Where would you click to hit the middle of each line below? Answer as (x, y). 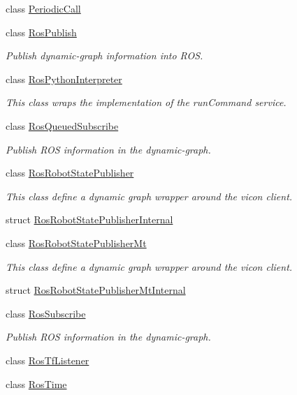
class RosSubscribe (46, 313)
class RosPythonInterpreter (64, 79)
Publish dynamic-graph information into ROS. (104, 55)
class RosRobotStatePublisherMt (76, 243)
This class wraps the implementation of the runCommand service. (146, 102)
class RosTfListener (48, 360)
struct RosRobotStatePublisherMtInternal (96, 290)
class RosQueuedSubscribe (62, 125)
